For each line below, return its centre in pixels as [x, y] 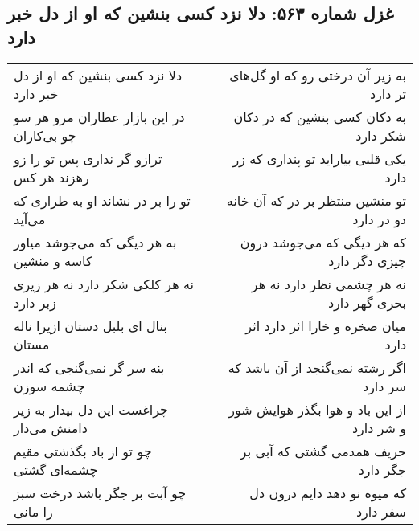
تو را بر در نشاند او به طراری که [102, 200]
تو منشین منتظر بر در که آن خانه [316, 200]
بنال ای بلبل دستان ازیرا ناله [90, 325]
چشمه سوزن [49, 386]
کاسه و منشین [53, 260]
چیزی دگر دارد [367, 260]
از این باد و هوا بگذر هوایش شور [317, 409]
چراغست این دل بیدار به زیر [91, 409]
